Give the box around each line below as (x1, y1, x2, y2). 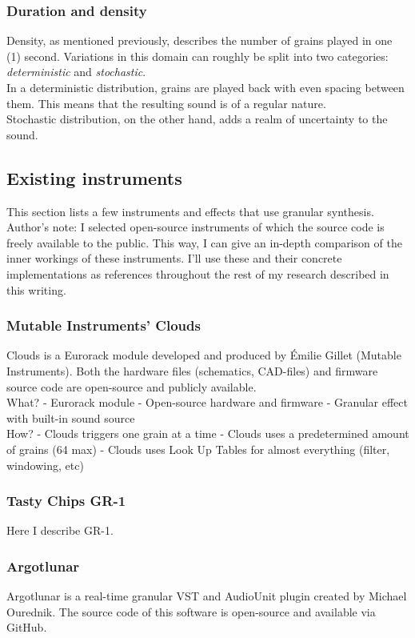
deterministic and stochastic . (6, 63, 146, 80)
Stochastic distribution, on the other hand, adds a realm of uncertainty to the (6, 110, 388, 127)
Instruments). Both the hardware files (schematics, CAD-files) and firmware (6, 362, 378, 379)
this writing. (6, 281, 66, 298)
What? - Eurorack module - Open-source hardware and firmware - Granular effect (6, 394, 408, 411)
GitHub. (6, 619, 47, 636)
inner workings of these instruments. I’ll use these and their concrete (6, 250, 342, 267)
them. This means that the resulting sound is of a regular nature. (6, 94, 326, 111)
